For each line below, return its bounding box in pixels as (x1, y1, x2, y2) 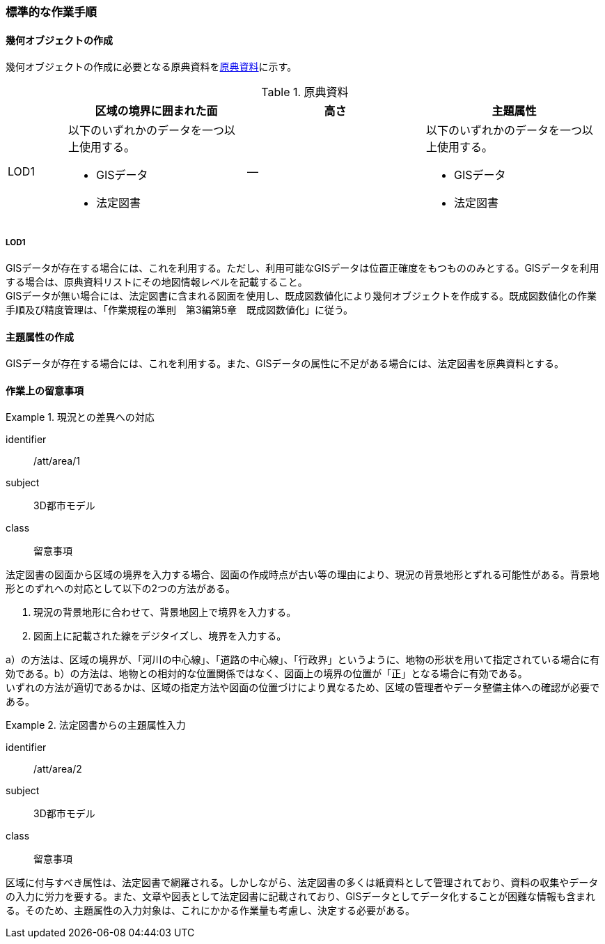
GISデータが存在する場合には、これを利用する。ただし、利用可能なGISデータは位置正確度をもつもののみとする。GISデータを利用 (6, 262, 599, 274)
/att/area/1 (33, 455, 80, 467)
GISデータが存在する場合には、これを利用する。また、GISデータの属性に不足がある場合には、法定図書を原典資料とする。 (6, 357, 564, 370)
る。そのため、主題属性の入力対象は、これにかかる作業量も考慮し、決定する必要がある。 (6, 904, 415, 917)
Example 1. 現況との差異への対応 (6, 411, 155, 424)
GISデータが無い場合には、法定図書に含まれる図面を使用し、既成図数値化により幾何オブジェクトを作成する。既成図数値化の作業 (6, 290, 597, 302)
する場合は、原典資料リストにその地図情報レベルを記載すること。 (6, 276, 308, 288)
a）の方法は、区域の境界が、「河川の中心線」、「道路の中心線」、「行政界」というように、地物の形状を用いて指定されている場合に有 (6, 653, 600, 666)
